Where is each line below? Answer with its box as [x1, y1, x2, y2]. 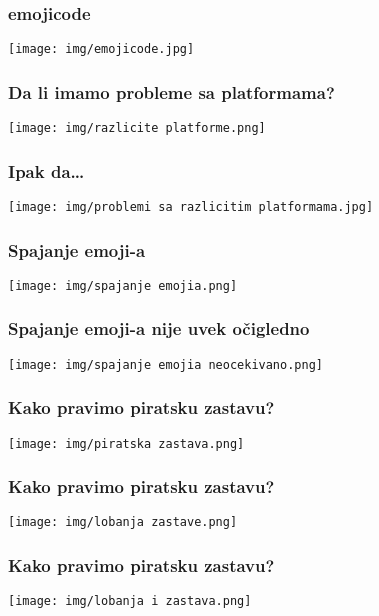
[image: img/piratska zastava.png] [8, 436, 245, 451]
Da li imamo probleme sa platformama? [8, 79, 335, 104]
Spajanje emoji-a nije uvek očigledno [8, 316, 310, 341]
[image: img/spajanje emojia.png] [8, 278, 238, 293]
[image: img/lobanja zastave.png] [8, 515, 238, 530]
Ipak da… [8, 158, 85, 183]
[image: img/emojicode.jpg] [8, 42, 195, 57]
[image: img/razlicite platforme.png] [8, 121, 266, 136]
